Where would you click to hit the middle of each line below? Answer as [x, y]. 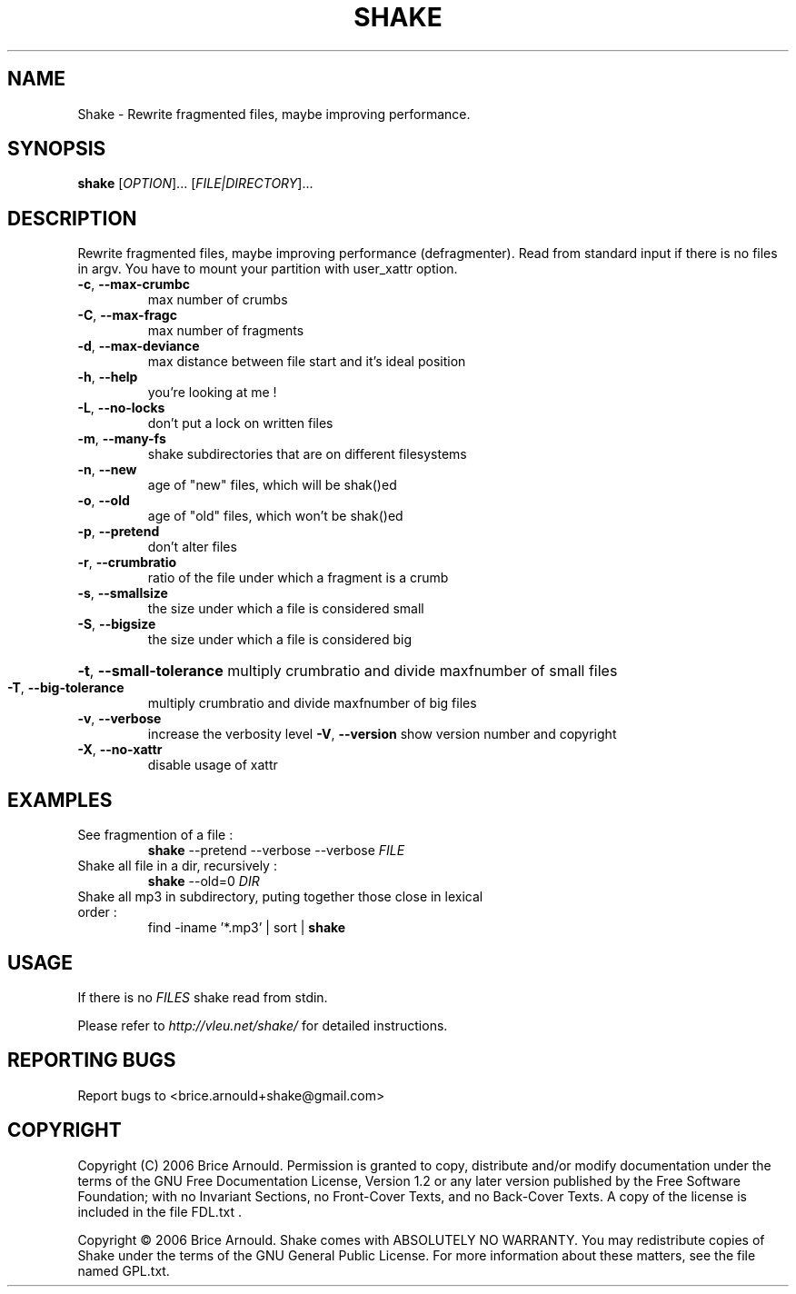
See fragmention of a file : [155, 835]
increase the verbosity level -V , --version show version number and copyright [382, 734]
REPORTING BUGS [92, 1060]
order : [97, 912]
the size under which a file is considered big [280, 640]
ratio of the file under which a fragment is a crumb [298, 578]
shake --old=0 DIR [204, 881]
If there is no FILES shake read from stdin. [203, 997]
